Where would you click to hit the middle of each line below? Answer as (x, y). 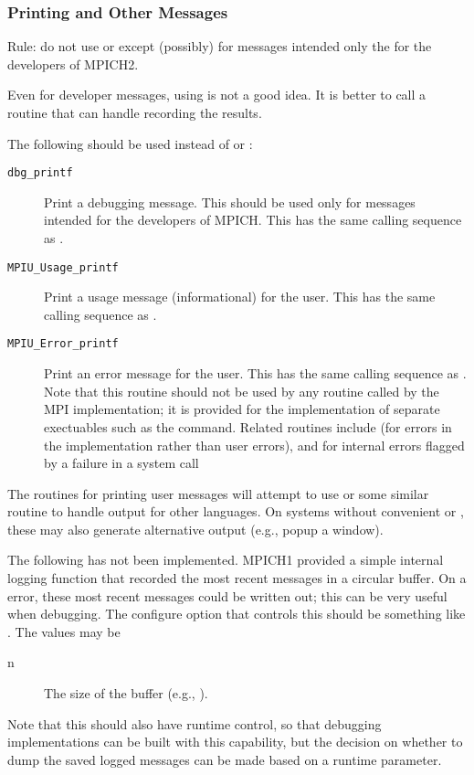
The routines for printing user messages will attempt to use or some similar (218, 493)
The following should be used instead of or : (130, 143)
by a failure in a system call (121, 463)
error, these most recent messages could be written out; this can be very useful (227, 595)
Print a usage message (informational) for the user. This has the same (240, 297)
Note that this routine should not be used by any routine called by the (242, 391)
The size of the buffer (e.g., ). (126, 693)
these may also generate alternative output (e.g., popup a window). (195, 529)
